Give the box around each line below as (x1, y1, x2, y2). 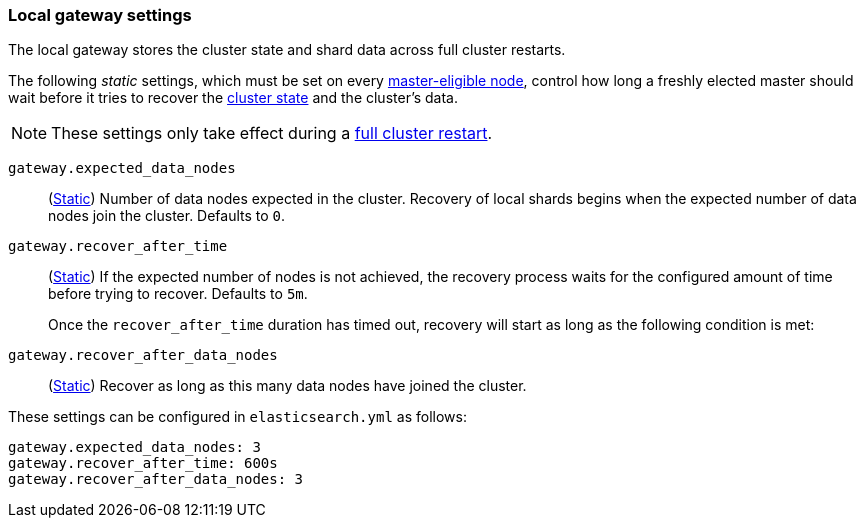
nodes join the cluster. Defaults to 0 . (48, 207, 286, 225)
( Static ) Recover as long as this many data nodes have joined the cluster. (48, 377, 527, 395)
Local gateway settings (8, 5, 192, 25)
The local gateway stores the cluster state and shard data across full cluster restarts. (8, 41, 566, 59)
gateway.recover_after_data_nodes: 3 (8, 471, 304, 488)
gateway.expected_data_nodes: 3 (8, 439, 261, 456)
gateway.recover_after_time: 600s (8, 455, 278, 472)
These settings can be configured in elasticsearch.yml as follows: (8, 408, 467, 426)
